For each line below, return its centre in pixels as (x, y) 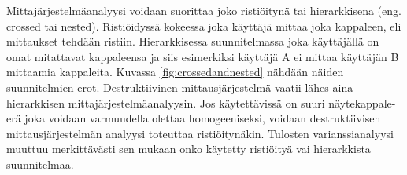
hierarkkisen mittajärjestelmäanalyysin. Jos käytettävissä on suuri (166, 102)
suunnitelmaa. (40, 164)
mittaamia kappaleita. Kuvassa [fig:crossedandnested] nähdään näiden (175, 72)
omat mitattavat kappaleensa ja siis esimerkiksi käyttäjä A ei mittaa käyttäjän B (203, 56)
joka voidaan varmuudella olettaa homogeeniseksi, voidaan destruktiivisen (203, 118)
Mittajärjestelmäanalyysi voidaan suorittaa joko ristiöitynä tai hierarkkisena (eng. (204, 10)
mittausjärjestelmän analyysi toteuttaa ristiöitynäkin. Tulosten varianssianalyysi (200, 133)
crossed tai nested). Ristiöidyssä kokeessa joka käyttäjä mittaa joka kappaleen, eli (204, 26)
